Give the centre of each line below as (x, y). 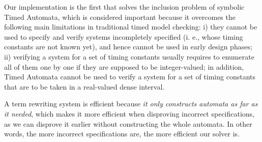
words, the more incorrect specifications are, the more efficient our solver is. (122, 134)
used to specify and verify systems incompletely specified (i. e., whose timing (124, 36)
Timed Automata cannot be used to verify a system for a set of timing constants (130, 77)
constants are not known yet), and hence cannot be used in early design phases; (128, 47)
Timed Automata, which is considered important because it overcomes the (120, 17)
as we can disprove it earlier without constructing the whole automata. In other (128, 123)
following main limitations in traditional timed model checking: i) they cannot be (131, 27)
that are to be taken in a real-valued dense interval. (84, 86)
